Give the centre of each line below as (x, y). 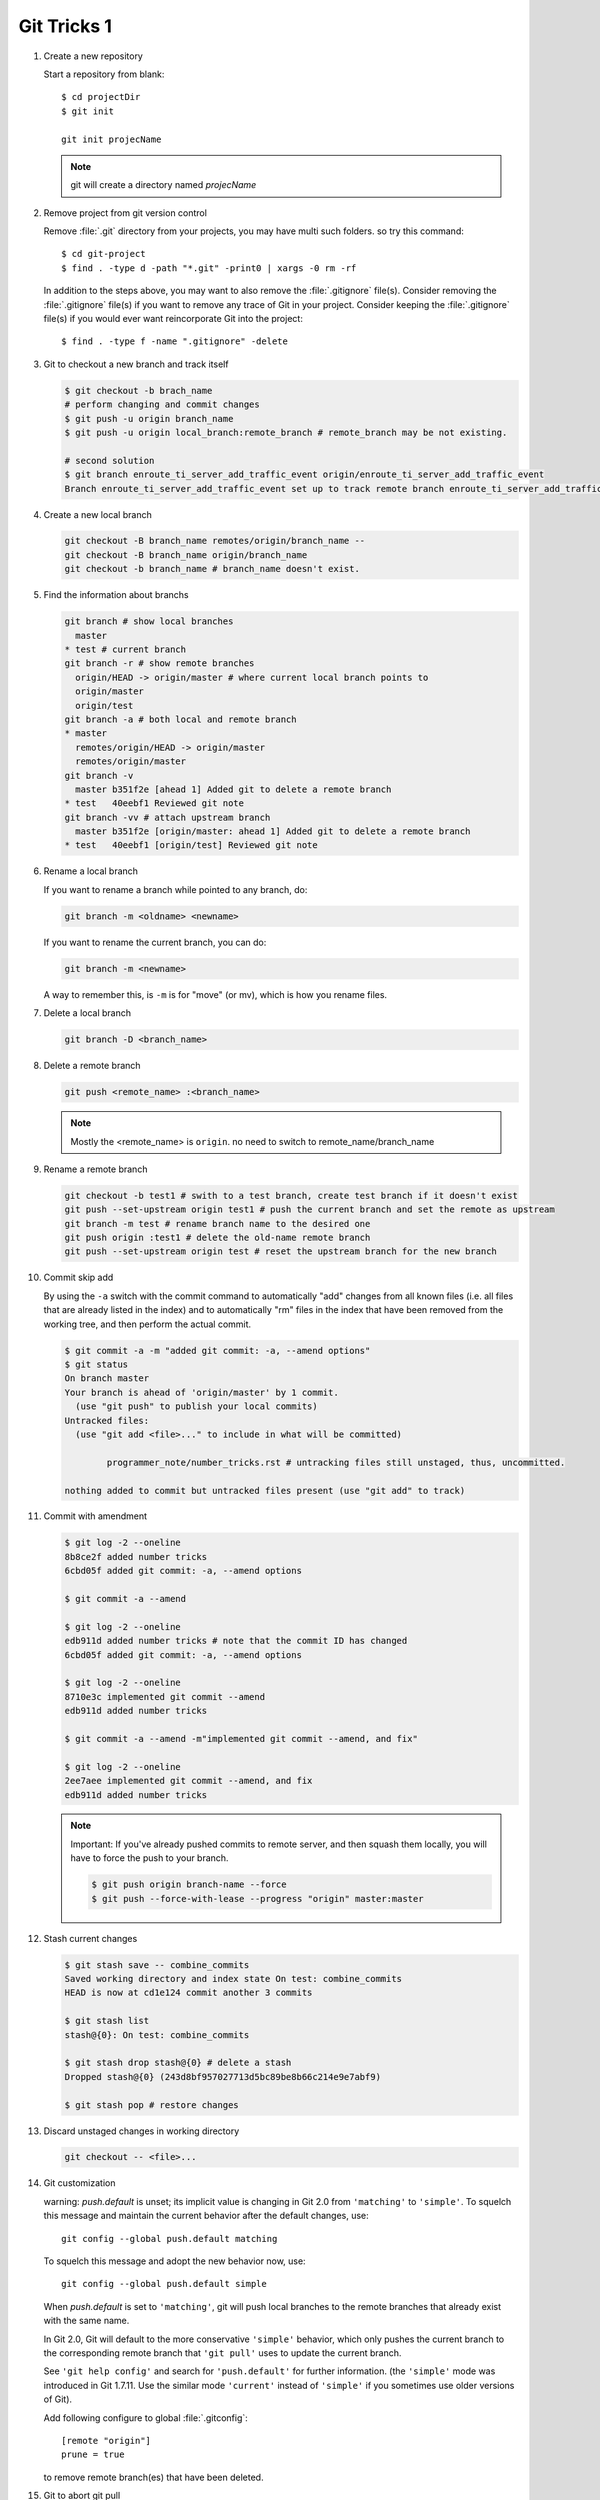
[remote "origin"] (106, 2440)
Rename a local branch (91, 871)
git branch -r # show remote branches (159, 663)
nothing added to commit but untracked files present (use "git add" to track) (265, 1490)
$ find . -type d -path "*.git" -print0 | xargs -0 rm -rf (209, 268)
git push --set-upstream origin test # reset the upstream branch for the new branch (280, 1251)
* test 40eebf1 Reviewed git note (154, 803)
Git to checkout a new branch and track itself (136, 364)
